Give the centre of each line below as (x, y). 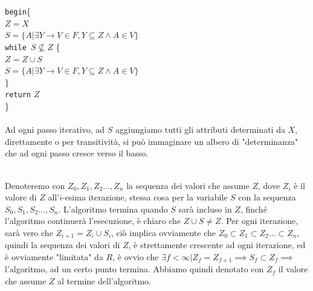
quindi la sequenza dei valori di (63, 245)
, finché (253, 209)
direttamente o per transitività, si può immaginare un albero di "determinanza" (152, 141)
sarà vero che (29, 232)
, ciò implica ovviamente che (163, 232)
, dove (269, 185)
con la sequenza (267, 197)
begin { (18, 11)
